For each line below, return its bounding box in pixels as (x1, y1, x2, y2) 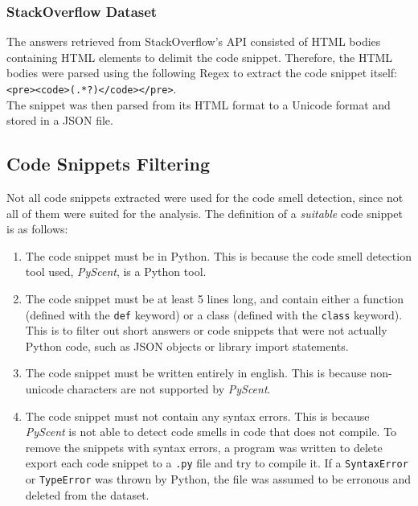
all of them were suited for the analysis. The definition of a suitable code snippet (6, 204, 404, 221)
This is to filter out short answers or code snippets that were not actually (25, 322, 387, 339)
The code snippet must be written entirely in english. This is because (25, 364, 367, 381)
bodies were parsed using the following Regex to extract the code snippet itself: (6, 64, 398, 81)
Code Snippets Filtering (6, 151, 211, 176)
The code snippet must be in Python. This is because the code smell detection (25, 247, 412, 264)
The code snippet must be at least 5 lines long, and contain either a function (25, 290, 404, 307)
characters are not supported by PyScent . (67, 381, 271, 397)
